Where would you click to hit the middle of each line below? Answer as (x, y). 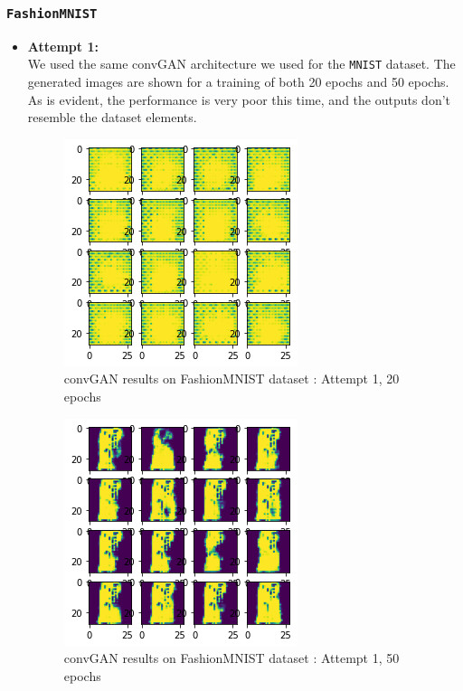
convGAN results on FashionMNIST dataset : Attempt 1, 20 (231, 379)
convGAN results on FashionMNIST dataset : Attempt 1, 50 (231, 658)
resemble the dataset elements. (112, 117)
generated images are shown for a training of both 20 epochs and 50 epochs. (238, 82)
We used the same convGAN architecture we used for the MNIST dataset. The (241, 64)
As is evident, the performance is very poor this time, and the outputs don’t (239, 99)
